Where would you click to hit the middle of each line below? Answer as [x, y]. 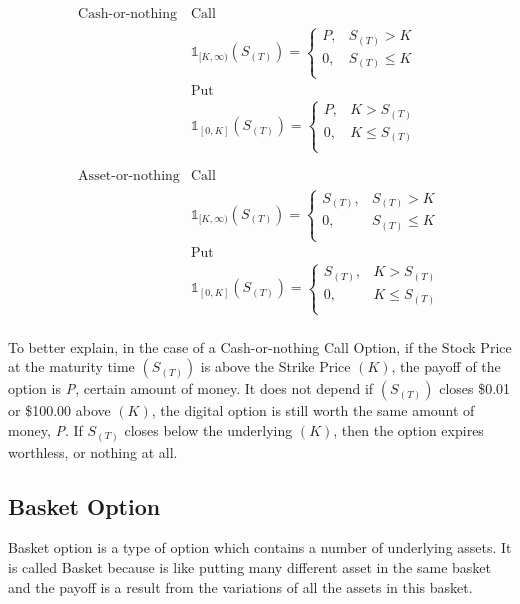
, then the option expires [408, 430]
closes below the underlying [208, 430]
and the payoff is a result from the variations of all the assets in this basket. [240, 586]
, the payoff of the [446, 366]
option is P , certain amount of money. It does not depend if [191, 388]
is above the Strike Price [275, 366]
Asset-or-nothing [129, 176]
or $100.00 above [59, 410]
